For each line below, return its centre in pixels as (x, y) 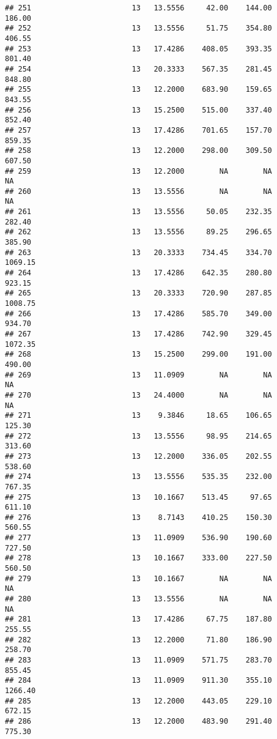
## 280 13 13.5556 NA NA (138, 599)
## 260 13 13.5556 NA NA (138, 191)
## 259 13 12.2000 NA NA (138, 171)
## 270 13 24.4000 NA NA (138, 395)
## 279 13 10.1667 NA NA (138, 578)
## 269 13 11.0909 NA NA (138, 375)
